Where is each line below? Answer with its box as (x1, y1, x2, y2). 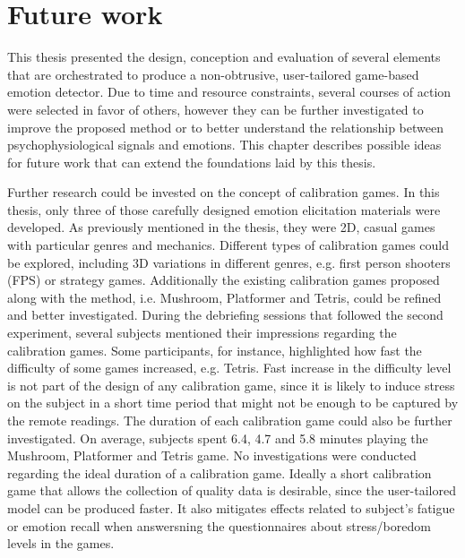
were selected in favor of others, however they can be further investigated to (7, 99, 424, 118)
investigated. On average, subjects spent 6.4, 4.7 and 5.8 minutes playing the (7, 428, 428, 447)
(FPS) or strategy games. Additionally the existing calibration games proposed (7, 270, 440, 289)
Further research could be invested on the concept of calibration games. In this (7, 183, 440, 202)
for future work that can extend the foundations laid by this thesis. (7, 152, 376, 171)
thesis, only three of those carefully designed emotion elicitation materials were (7, 200, 441, 219)
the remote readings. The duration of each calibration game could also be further (7, 411, 452, 429)
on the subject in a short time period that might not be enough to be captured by (7, 393, 459, 412)
